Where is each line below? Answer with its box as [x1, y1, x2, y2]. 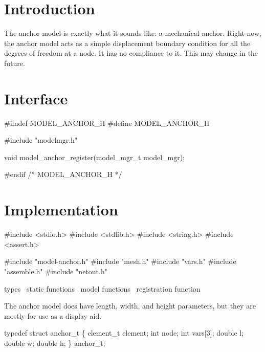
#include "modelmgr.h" [4, 135, 78, 145]
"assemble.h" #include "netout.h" [4, 266, 107, 276]
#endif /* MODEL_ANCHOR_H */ [4, 169, 122, 180]
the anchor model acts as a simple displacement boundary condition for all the [4, 37, 251, 48]
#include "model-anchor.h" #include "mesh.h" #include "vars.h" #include [4, 256, 236, 267]
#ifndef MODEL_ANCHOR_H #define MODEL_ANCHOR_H [4, 117, 210, 128]
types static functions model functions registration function [4, 283, 201, 294]
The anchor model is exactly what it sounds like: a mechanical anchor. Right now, [4, 28, 261, 38]
